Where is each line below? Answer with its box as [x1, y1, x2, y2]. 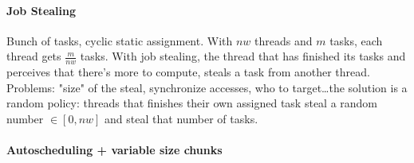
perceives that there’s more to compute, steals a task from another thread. [6, 64, 370, 80]
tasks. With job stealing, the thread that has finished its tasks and [80, 48, 406, 64]
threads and [254, 32, 313, 49]
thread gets [6, 48, 61, 64]
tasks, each [329, 32, 383, 49]
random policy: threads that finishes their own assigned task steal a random [6, 95, 378, 111]
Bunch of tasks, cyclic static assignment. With [6, 32, 233, 49]
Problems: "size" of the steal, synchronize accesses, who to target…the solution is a [6, 79, 408, 95]
